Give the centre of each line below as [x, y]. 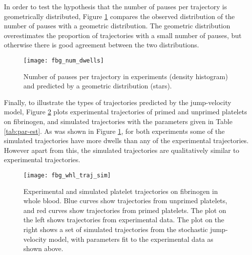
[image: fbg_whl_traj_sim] [67, 175]
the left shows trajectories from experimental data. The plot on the [124, 220]
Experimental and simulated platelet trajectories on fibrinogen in [121, 191]
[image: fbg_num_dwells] [64, 60]
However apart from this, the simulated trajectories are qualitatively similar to [122, 150]
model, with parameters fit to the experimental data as [131, 239]
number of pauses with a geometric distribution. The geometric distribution [117, 26]
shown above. [43, 248]
